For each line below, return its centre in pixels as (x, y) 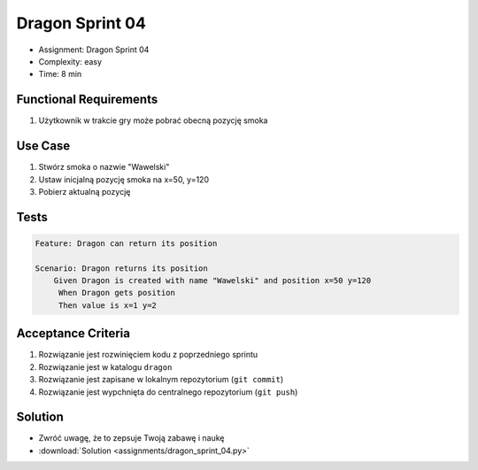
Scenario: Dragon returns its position (121, 268)
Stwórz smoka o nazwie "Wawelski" (104, 167)
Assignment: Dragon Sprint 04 (94, 50)
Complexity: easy (70, 61)
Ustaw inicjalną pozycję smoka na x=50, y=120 (124, 179)
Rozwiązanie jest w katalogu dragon (105, 366)
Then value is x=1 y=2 (107, 305)
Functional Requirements (87, 100)
